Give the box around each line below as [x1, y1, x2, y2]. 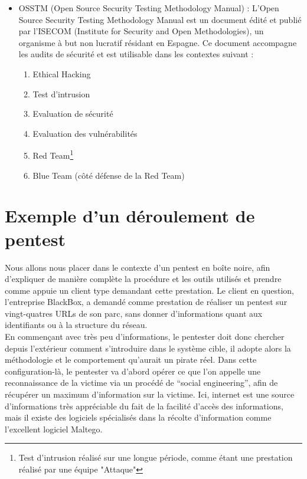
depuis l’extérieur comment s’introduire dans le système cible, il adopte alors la [5, 342, 291, 354]
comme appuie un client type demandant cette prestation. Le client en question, [5, 284, 294, 296]
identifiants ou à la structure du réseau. [5, 319, 148, 331]
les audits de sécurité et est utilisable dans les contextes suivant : [18, 48, 254, 60]
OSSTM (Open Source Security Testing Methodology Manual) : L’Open [18, 2, 279, 14]
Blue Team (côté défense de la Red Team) [32, 169, 185, 181]
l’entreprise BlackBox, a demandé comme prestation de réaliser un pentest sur [5, 296, 288, 308]
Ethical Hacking [32, 67, 91, 80]
